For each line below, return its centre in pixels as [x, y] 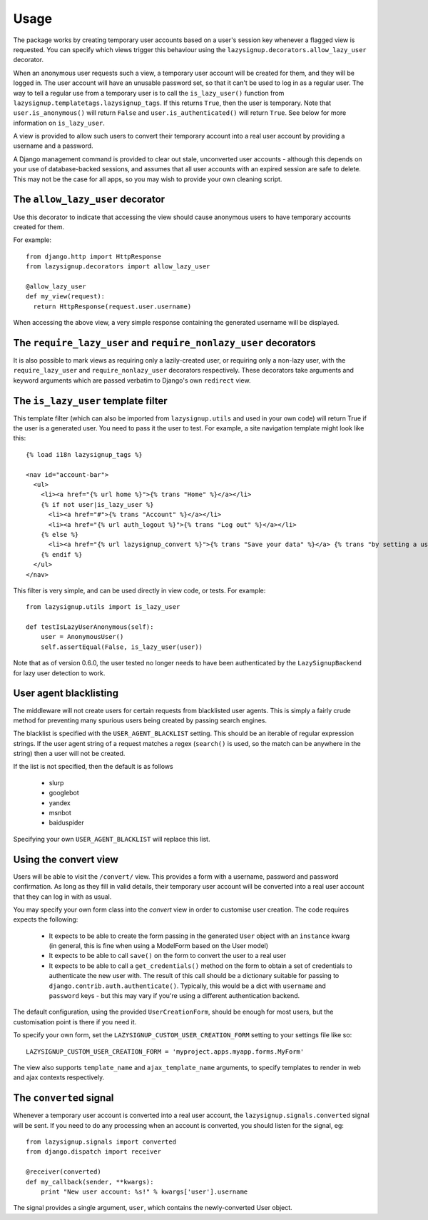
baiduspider [67, 823]
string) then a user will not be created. [69, 754]
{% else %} [60, 534]
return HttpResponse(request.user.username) [112, 306]
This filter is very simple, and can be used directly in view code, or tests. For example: [139, 590]
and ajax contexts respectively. [59, 1077]
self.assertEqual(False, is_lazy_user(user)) [122, 647]
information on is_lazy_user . [59, 123]
